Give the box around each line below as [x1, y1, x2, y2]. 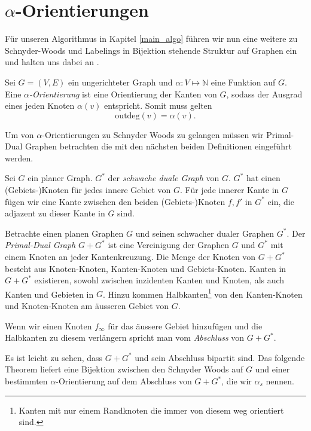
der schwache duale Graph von [108, 172, 219, 184]
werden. [5, 151, 33, 164]
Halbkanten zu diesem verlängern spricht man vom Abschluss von [5, 331, 245, 344]
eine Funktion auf [211, 75, 276, 88]
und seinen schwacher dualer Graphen [135, 227, 275, 239]
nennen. [266, 375, 294, 387]
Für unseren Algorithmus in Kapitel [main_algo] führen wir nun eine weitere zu [5, 32, 298, 45]
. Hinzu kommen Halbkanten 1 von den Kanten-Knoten [102, 286, 303, 300]
